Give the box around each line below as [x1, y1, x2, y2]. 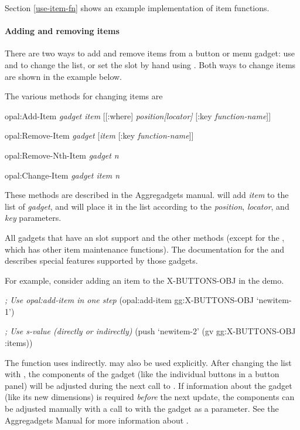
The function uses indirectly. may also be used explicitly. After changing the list [5, 356, 292, 368]
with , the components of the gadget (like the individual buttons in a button [5, 368, 279, 380]
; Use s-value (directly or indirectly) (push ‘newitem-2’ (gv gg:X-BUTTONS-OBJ [5, 325, 296, 337]
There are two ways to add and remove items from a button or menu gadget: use [5, 47, 295, 59]
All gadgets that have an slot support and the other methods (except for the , [5, 231, 285, 243]
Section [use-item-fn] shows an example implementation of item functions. [5, 2, 270, 14]
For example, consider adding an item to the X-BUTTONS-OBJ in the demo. [5, 274, 284, 286]
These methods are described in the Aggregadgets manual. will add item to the [5, 189, 289, 201]
